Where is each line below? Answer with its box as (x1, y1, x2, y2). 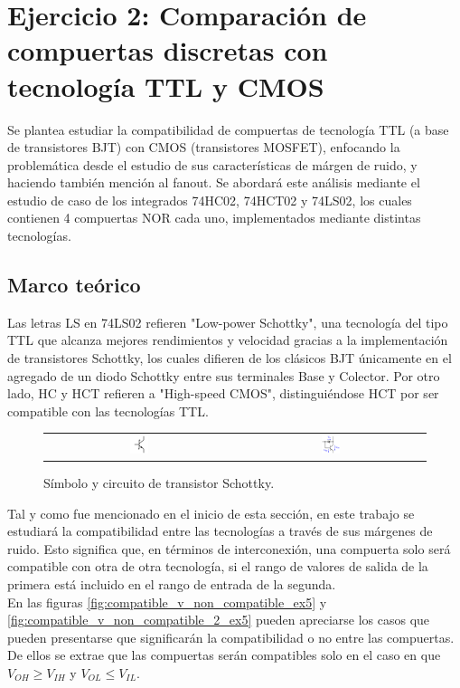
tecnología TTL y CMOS (7, 67, 324, 104)
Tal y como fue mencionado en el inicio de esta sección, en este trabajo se (7, 503, 415, 522)
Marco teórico (7, 271, 141, 299)
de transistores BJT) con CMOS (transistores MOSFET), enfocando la (7, 138, 400, 157)
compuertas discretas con (7, 32, 328, 69)
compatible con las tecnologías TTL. (7, 401, 209, 420)
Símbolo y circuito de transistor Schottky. (43, 473, 275, 492)
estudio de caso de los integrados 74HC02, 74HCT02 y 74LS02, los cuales (7, 190, 412, 209)
